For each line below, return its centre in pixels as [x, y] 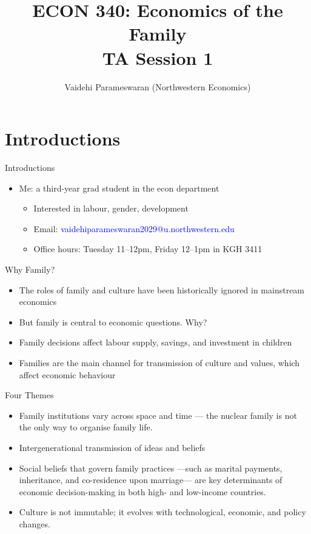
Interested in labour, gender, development [111, 208]
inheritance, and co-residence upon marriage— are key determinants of [151, 480]
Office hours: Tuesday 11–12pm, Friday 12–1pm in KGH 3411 [148, 249]
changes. [35, 523]
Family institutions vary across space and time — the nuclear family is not [158, 415]
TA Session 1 [158, 57]
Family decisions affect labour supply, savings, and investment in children [155, 342]
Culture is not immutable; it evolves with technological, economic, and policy [162, 512]
